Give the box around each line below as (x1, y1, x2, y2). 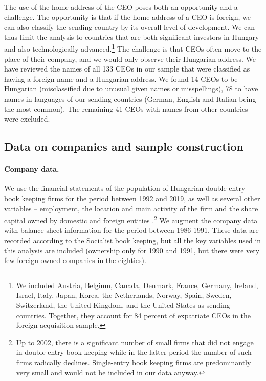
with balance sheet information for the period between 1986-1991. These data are (4, 225, 259, 235)
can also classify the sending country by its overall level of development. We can (4, 21, 255, 32)
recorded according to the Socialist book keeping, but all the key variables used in (4, 234, 261, 245)
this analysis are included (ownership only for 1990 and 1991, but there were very (4, 245, 260, 255)
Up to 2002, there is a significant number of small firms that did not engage (16, 337, 254, 347)
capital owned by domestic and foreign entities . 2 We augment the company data (4, 213, 258, 225)
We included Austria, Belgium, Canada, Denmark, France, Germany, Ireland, (16, 279, 258, 290)
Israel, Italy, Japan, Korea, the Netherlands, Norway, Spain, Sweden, (16, 290, 232, 300)
